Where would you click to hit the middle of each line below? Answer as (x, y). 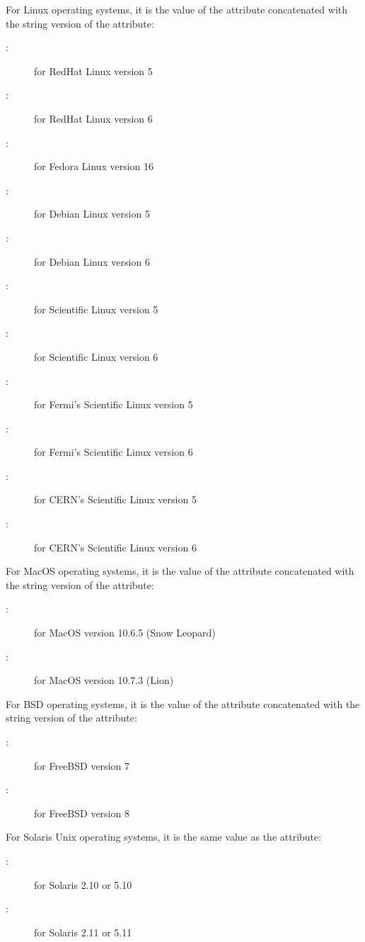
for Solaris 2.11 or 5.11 (83, 932)
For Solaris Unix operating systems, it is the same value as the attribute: (164, 837)
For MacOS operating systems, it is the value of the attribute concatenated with (180, 571)
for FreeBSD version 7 (82, 765)
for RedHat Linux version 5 (93, 71)
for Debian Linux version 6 (92, 261)
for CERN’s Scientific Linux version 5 (115, 499)
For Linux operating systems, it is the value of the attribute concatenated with (177, 9)
